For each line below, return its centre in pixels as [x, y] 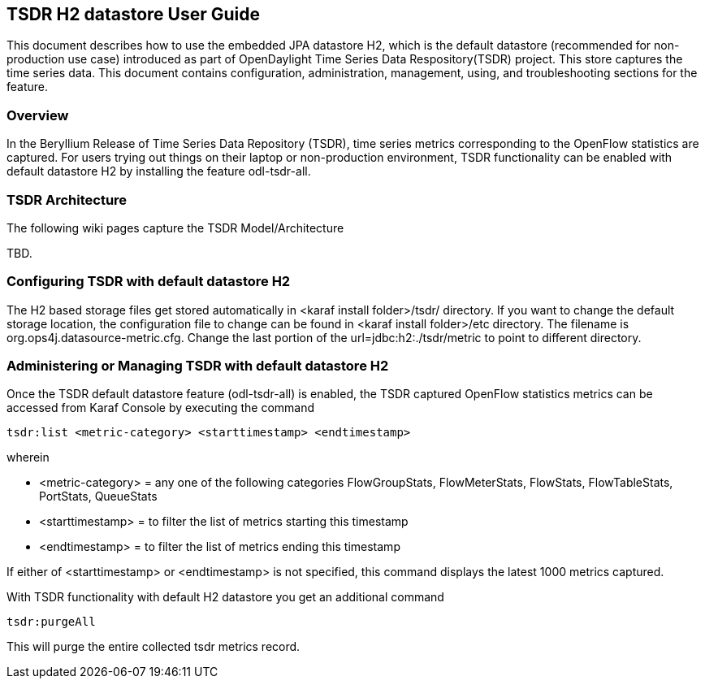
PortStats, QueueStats [98, 496]
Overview [38, 115]
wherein [28, 457]
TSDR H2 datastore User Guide [133, 14]
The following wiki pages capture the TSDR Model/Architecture [175, 228]
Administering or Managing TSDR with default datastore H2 [198, 366]
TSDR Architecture [67, 199]
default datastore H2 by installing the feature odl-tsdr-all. [159, 171]
